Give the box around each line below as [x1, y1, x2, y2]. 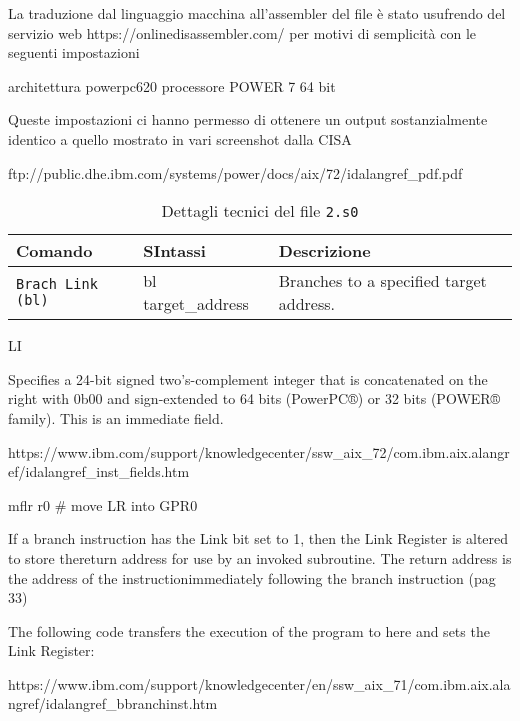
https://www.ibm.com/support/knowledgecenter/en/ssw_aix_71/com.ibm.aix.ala [8, 673, 511, 694]
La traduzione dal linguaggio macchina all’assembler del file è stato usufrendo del [8, 3, 506, 23]
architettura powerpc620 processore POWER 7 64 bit [8, 75, 336, 96]
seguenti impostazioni [8, 42, 140, 63]
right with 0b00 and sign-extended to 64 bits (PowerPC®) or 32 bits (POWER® [8, 388, 501, 409]
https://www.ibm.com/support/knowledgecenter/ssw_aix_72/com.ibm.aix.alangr [8, 441, 510, 462]
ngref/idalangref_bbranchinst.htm [8, 693, 218, 714]
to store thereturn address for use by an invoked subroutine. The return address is [8, 547, 512, 568]
